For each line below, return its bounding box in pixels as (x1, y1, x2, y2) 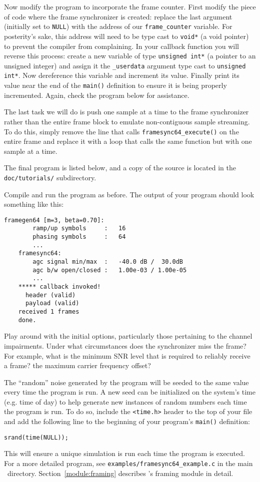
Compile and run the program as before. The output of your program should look (4, 189, 254, 199)
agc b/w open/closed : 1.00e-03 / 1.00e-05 (32, 266, 187, 274)
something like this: (4, 199, 64, 209)
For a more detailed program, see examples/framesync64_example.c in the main (4, 458, 253, 469)
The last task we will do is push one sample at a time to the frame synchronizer (4, 106, 249, 117)
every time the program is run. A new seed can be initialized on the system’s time (4, 387, 255, 397)
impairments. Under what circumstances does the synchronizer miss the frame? (4, 340, 246, 351)
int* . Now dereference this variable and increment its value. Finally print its (4, 70, 239, 80)
